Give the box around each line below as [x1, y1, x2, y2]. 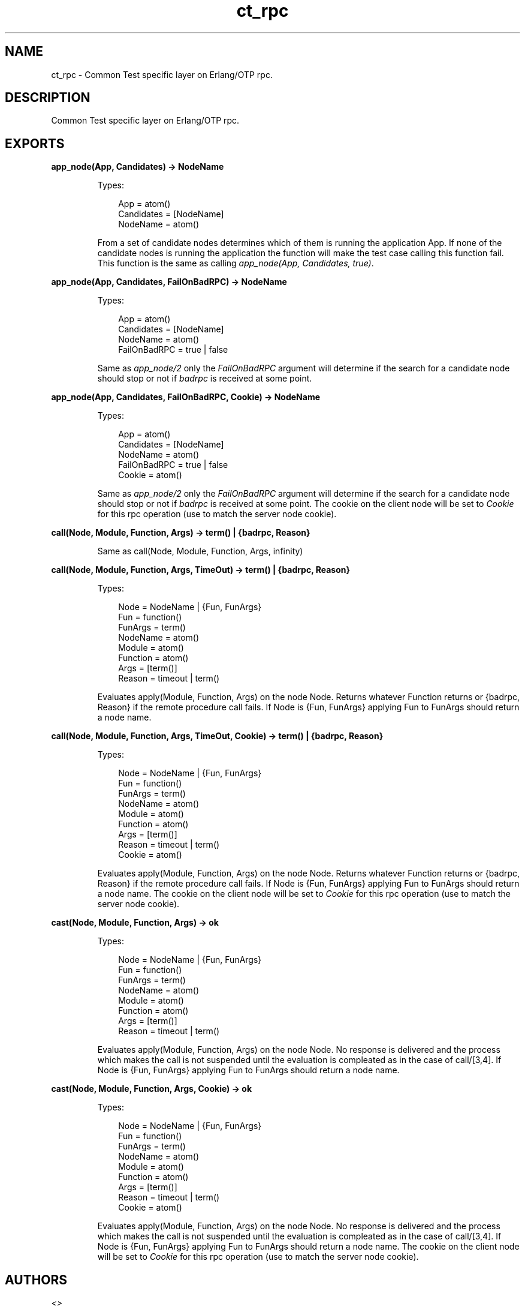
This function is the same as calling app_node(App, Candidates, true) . [97, 258, 374, 269]
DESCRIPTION [5, 90, 90, 106]
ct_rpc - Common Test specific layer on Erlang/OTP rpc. [51, 69, 273, 80]
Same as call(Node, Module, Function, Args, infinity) [97, 546, 303, 557]
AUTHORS [5, 1272, 68, 1287]
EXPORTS [5, 136, 65, 151]
